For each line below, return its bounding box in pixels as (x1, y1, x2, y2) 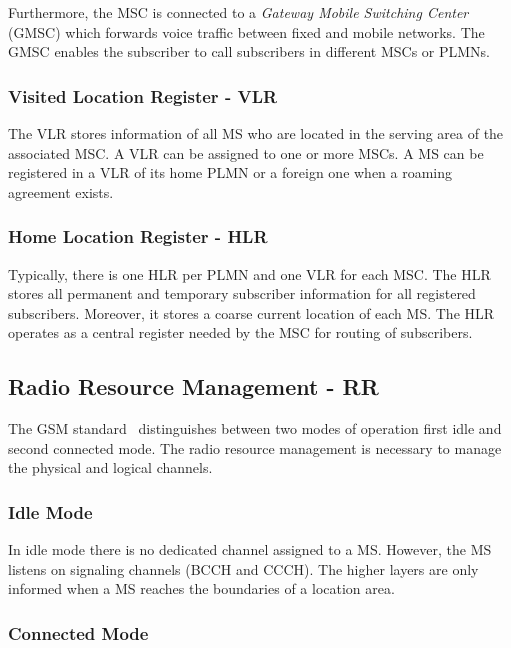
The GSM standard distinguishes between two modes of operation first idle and (8, 418, 502, 439)
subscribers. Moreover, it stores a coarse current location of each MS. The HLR (8, 302, 495, 323)
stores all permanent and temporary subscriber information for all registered (8, 283, 476, 304)
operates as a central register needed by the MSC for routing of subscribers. (8, 322, 473, 343)
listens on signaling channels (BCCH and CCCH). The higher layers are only (8, 558, 479, 579)
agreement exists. (8, 181, 114, 202)
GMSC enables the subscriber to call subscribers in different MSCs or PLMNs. (8, 41, 491, 62)
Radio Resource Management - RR (8, 371, 379, 402)
